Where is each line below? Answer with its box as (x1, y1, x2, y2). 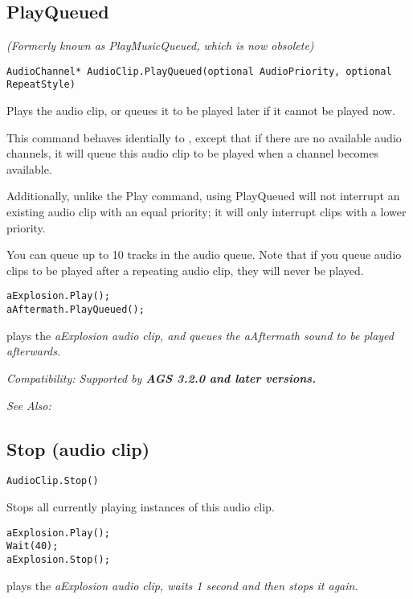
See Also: (6, 396, 51, 413)
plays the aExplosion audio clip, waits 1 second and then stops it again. (6, 576, 358, 593)
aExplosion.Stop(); (6, 553, 110, 565)
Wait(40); (6, 540, 59, 552)
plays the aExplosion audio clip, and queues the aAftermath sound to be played (6, 326, 394, 343)
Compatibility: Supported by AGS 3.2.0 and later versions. (6, 369, 317, 386)
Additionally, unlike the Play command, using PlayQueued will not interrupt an (6, 187, 400, 204)
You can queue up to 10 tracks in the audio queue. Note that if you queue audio (6, 246, 402, 263)
